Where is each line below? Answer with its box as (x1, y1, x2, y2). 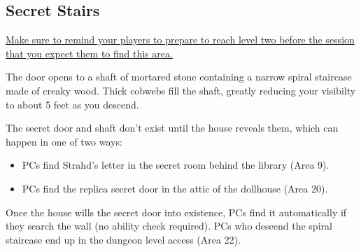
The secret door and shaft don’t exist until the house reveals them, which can (6, 120, 339, 135)
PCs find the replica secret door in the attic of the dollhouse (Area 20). (22, 181, 328, 195)
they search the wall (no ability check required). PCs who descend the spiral (6, 218, 332, 233)
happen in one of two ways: (6, 134, 122, 148)
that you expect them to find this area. (6, 45, 173, 60)
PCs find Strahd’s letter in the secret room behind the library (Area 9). (22, 157, 330, 172)
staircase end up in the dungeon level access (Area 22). (6, 232, 241, 246)
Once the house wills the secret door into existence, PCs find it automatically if (6, 204, 347, 219)
